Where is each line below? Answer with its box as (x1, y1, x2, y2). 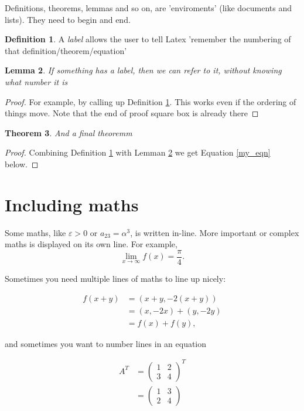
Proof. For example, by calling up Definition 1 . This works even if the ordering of (5, 95, 296, 107)
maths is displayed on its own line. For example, (5, 238, 177, 250)
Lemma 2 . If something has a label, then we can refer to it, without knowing (5, 64, 282, 76)
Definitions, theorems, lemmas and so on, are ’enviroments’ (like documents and (5, 2, 292, 14)
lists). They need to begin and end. (5, 13, 131, 25)
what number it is (5, 75, 68, 87)
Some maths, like (5, 226, 66, 238)
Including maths (5, 192, 139, 216)
